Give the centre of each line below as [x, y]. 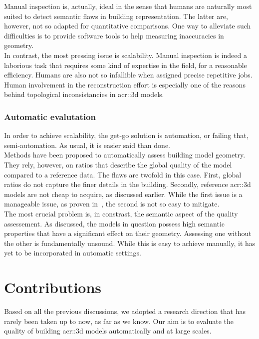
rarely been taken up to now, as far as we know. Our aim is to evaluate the [119, 321]
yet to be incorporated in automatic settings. [73, 253]
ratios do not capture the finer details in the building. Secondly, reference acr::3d [128, 184]
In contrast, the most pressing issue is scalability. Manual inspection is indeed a [126, 55]
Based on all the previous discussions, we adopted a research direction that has [125, 311]
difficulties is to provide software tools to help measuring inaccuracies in [114, 35]
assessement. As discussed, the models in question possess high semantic [115, 223]
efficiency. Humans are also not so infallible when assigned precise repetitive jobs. [128, 75]
